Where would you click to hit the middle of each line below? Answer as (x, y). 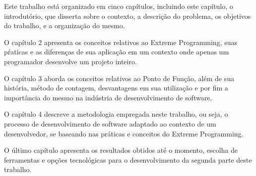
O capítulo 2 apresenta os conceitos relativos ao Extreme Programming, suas (121, 42)
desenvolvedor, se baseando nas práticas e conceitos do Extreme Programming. (124, 133)
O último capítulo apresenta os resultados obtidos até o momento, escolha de (121, 150)
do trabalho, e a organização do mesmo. (64, 25)
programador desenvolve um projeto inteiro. (70, 61)
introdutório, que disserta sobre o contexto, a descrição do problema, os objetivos (128, 16)
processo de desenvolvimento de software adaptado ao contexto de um (110, 123)
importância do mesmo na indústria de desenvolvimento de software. (108, 97)
